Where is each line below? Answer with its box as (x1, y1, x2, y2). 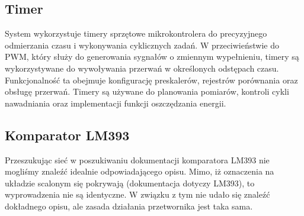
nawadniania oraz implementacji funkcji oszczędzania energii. (5, 96, 226, 109)
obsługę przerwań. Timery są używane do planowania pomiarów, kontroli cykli (5, 85, 289, 98)
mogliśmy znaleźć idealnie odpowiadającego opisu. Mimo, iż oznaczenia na (5, 165, 274, 178)
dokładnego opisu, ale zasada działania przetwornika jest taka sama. (5, 199, 253, 212)
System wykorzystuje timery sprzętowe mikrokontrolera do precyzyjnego (5, 27, 267, 40)
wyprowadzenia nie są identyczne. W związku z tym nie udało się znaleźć (5, 188, 270, 201)
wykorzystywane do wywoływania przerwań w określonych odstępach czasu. (5, 62, 279, 74)
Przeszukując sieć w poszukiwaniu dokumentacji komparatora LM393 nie (5, 153, 270, 166)
